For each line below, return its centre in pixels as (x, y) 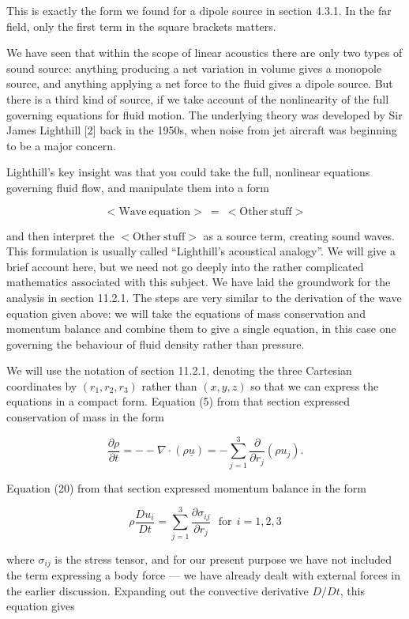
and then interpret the (60, 235)
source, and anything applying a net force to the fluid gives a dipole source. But (200, 83)
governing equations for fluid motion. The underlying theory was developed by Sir (204, 114)
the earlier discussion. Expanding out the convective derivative (158, 590)
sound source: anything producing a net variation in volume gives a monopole (194, 68)
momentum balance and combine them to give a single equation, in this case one (201, 328)
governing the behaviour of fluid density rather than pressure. (156, 343)
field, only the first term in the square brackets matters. (141, 26)
